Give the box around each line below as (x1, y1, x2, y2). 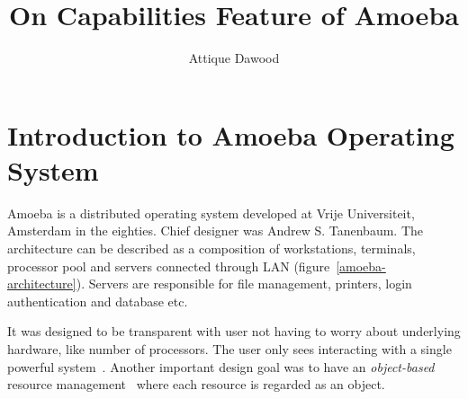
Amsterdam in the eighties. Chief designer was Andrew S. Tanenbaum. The (7, 221, 424, 240)
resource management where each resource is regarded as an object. (7, 375, 385, 394)
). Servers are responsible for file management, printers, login (76, 274, 412, 293)
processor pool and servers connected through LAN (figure (7, 256, 330, 275)
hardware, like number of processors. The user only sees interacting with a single (7, 340, 452, 358)
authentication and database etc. (7, 291, 188, 310)
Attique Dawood (188, 49, 280, 67)
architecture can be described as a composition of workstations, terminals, (7, 239, 416, 258)
